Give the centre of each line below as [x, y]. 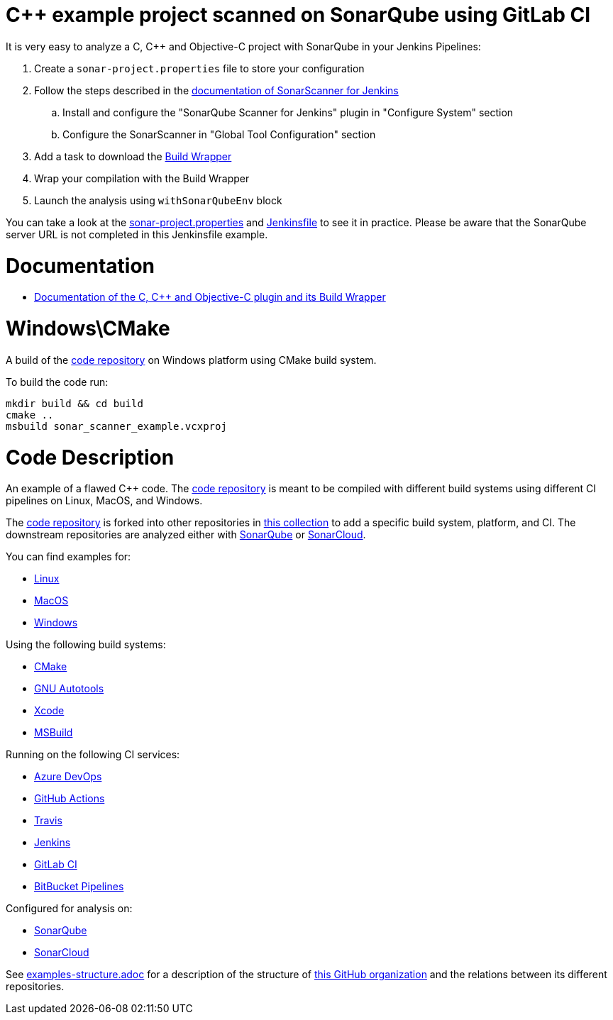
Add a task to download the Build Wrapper [133, 156]
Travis [48, 821]
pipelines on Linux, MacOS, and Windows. [104, 501]
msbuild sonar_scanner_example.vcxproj [116, 426]
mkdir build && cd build [74, 403]
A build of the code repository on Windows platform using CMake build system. [191, 360]
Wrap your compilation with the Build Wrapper [142, 178]
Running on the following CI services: [93, 755]
